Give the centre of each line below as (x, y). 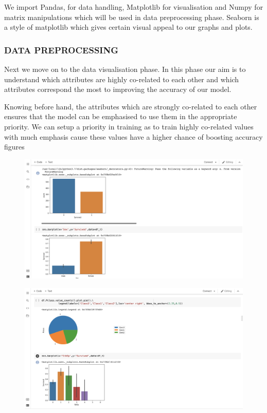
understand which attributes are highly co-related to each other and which (122, 79)
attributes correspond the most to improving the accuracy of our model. (118, 89)
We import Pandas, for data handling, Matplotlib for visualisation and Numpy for (134, 7)
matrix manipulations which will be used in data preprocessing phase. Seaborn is (132, 17)
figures (14, 147)
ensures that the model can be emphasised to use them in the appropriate (121, 116)
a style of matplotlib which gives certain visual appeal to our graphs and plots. (128, 27)
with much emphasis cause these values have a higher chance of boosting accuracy (133, 136)
